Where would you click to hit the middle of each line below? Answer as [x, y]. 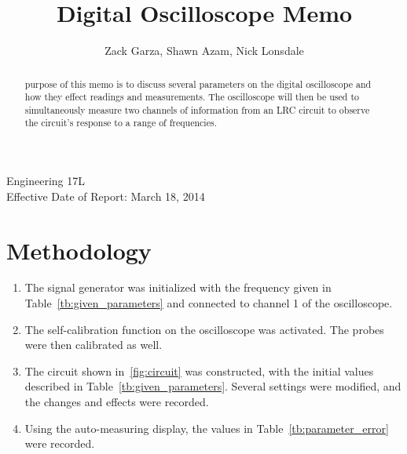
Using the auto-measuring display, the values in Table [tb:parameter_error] [207, 428]
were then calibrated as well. [93, 345]
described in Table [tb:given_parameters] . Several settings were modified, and [213, 386]
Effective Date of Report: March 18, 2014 [106, 196]
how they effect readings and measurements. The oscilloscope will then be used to [192, 97]
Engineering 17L [46, 181]
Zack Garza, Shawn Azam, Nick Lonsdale [204, 51]
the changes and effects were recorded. [117, 402]
